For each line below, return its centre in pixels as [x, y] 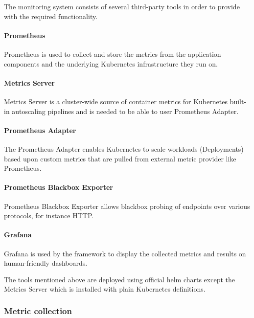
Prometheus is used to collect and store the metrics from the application [113, 54]
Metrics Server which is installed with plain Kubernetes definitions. [105, 289]
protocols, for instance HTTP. [49, 216]
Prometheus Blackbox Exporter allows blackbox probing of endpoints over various [127, 206]
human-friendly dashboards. [46, 263]
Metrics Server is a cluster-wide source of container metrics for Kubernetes [116, 101]
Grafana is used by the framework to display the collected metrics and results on [125, 253]
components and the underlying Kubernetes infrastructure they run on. [111, 63]
